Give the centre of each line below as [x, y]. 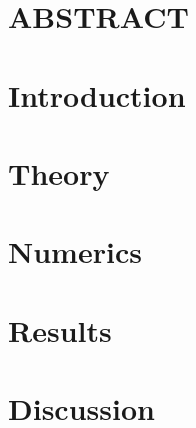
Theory [59, 172]
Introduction [97, 94]
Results [60, 329]
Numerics [75, 251]
